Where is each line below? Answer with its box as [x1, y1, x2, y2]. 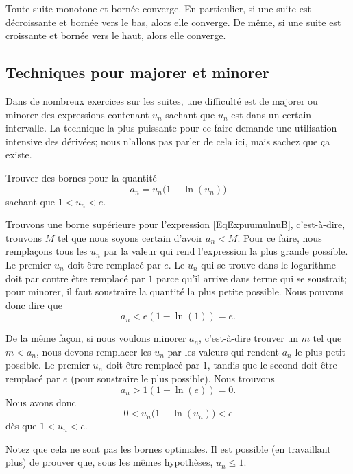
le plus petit [295, 344, 345, 358]
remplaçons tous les [5, 244, 88, 258]
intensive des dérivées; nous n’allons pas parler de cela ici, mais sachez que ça [5, 134, 330, 148]
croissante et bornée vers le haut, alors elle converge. [5, 28, 226, 42]
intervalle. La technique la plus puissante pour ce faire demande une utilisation [5, 121, 337, 135]
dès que [5, 419, 37, 433]
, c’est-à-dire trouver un [199, 331, 298, 345]
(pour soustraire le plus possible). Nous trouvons [71, 371, 275, 386]
